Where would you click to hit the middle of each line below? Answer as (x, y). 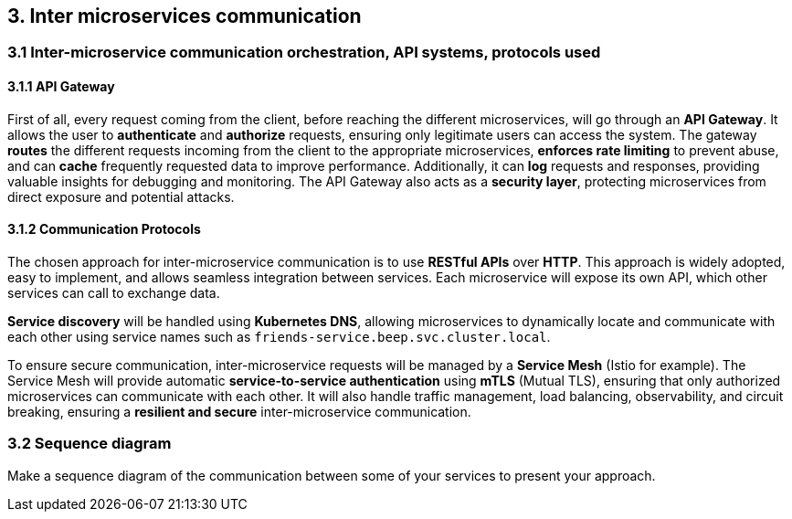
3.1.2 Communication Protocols (104, 229)
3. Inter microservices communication (185, 16)
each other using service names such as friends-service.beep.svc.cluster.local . (279, 336)
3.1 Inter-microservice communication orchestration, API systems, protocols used (304, 53)
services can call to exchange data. (114, 292)
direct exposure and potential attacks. (121, 196)
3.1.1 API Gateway (61, 87)
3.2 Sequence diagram (90, 444)
